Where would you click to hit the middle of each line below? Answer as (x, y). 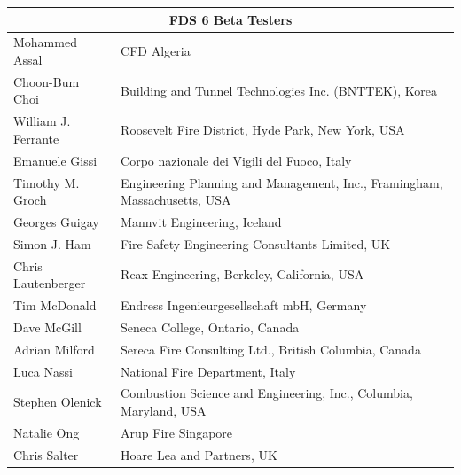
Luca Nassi (43, 371)
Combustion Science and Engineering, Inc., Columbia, (267, 393)
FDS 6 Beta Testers (230, 19)
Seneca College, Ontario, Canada (210, 327)
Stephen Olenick (58, 402)
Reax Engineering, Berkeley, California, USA (242, 274)
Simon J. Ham (52, 243)
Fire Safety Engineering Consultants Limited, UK (256, 243)
